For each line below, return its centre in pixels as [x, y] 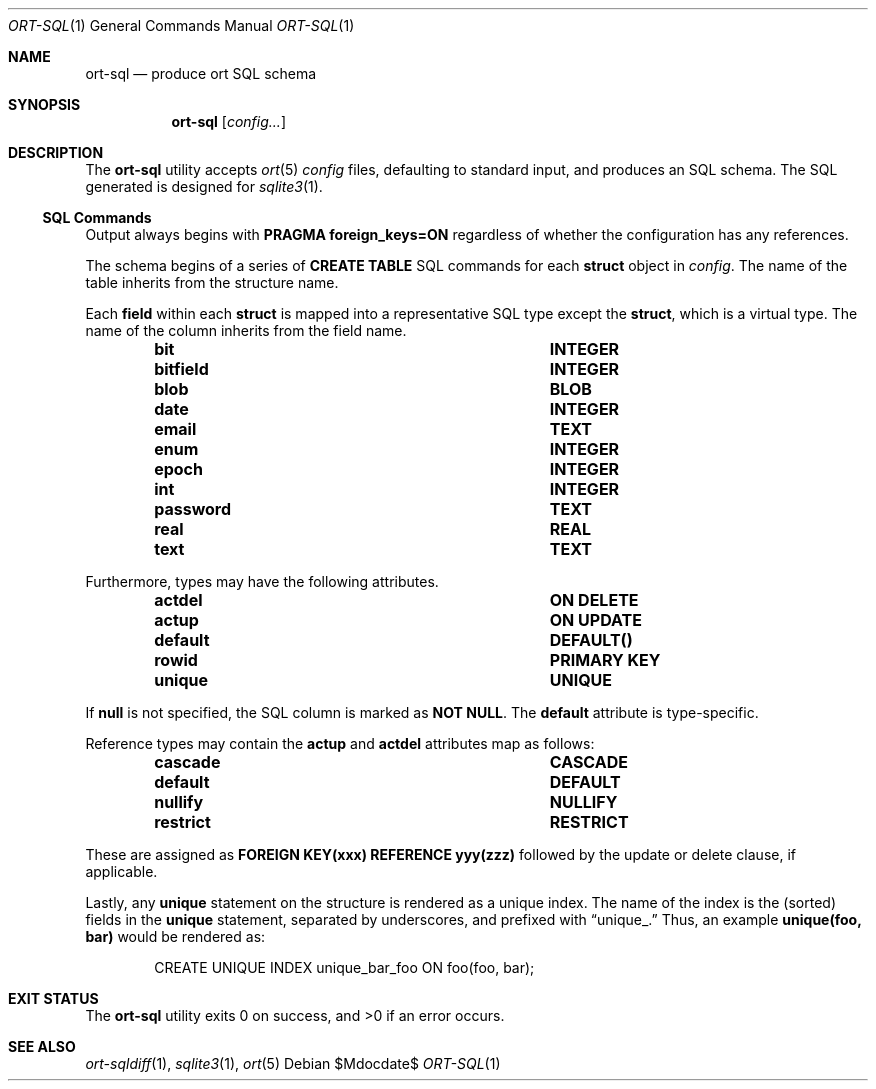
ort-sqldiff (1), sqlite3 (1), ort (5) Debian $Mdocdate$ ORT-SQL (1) [293, 1063]
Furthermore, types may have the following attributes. [262, 581]
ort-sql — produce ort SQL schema [201, 73]
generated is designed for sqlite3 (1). [204, 186]
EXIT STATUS [53, 998]
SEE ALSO [42, 1046]
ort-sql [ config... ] [228, 121]
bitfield [181, 369]
